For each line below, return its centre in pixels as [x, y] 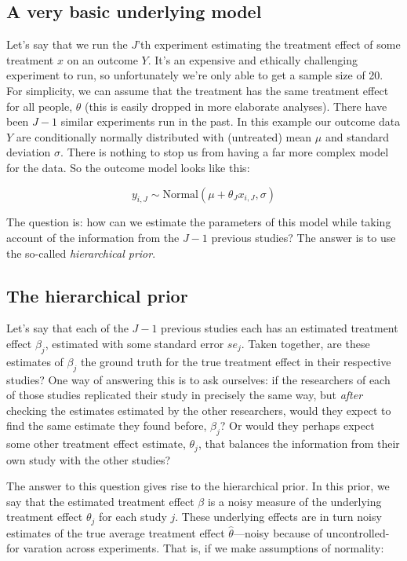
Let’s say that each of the [67, 328]
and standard [357, 136]
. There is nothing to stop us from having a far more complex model [225, 152]
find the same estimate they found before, [107, 425]
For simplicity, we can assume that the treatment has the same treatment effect [198, 90]
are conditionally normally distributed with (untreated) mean [164, 136]
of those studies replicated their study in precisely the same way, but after [185, 395]
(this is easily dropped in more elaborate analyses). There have [236, 106]
